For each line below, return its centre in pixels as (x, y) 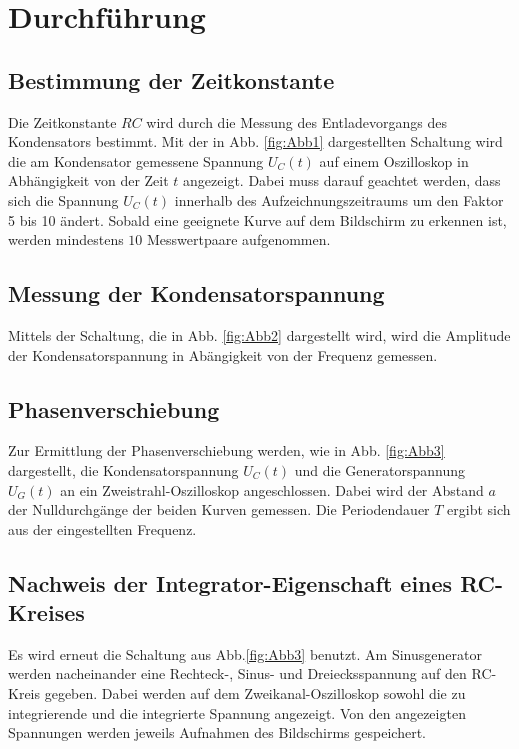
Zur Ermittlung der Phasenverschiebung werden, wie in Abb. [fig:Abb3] (226, 450)
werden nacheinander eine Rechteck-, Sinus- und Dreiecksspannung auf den (237, 673)
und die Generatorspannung (380, 469)
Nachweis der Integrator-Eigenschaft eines (230, 582)
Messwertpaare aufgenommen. (239, 239)
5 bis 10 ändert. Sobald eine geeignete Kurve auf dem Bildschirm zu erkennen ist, (257, 219)
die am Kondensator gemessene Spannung (136, 160)
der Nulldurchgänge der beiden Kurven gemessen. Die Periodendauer (219, 509)
